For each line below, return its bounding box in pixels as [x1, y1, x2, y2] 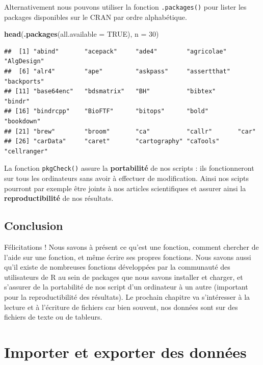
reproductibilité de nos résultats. [4, 193, 114, 203]
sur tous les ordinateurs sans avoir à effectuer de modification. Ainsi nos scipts [4, 173, 249, 184]
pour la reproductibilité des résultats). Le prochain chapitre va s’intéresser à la [4, 291, 250, 302]
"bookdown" [4, 118, 41, 125]
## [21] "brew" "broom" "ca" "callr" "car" [4, 127, 256, 135]
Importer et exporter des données [4, 341, 247, 362]
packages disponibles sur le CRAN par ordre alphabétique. [4, 11, 187, 22]
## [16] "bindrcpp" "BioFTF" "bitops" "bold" [4, 108, 208, 115]
